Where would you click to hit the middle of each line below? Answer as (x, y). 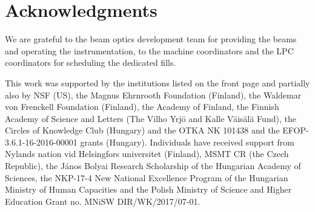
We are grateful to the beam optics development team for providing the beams (151, 39)
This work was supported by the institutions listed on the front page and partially (157, 82)
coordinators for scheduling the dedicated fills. (91, 63)
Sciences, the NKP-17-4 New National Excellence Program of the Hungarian (147, 177)
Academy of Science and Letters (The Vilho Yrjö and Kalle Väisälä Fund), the (151, 118)
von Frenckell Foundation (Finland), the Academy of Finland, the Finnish (142, 107)
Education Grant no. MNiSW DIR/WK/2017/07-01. (103, 201)
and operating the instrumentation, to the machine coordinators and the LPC (149, 50)
